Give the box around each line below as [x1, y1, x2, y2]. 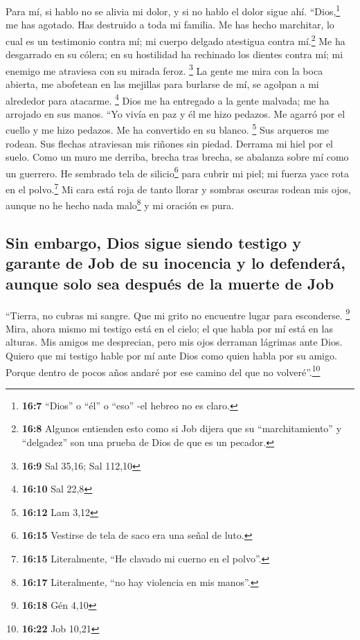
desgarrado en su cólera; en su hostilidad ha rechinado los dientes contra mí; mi [6, 47, 343, 62]
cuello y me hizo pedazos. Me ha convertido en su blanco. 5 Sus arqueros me [6, 121, 330, 137]
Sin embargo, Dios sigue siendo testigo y [6, 231, 302, 253]
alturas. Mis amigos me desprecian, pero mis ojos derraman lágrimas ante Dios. [6, 335, 343, 349]
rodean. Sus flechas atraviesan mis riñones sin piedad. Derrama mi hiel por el [6, 136, 334, 150]
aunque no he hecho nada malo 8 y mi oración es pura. [6, 196, 234, 212]
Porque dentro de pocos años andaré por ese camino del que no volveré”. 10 [6, 362, 321, 379]
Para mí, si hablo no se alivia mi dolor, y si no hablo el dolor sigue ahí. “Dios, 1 [6, 2, 341, 18]
